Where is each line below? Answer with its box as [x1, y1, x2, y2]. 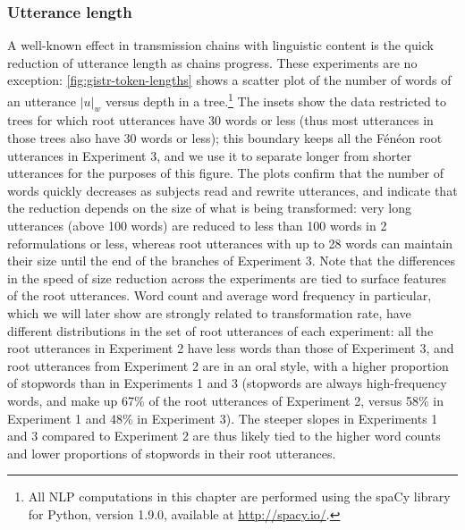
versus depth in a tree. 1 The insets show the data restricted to [105, 89, 446, 110]
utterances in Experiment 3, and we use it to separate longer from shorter [7, 146, 412, 164]
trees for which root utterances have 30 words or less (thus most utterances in [7, 111, 434, 130]
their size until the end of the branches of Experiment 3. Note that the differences [7, 251, 456, 270]
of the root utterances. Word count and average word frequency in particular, [7, 286, 432, 305]
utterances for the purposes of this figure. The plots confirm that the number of [7, 164, 444, 182]
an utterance [7, 91, 77, 110]
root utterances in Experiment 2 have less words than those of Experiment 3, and [7, 339, 454, 358]
